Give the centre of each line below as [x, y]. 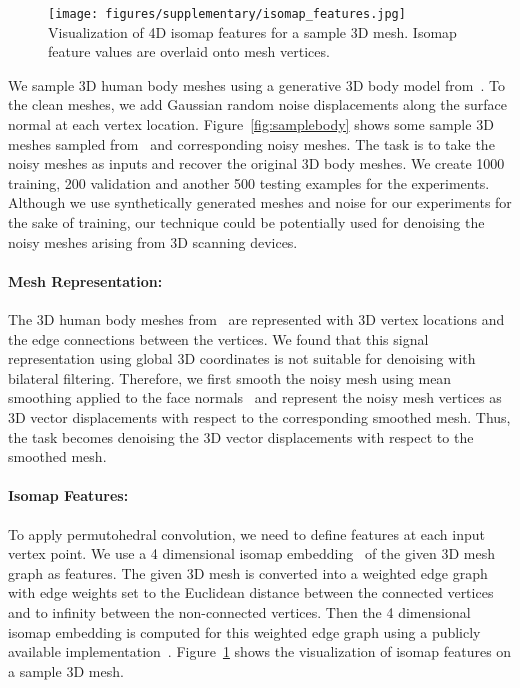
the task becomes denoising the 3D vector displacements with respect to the [241, 436]
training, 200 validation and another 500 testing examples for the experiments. [249, 182]
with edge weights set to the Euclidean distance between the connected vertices [251, 592]
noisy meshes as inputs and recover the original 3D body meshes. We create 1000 [256, 163]
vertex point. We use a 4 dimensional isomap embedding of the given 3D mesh [252, 553]
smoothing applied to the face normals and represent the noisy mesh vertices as [255, 397]
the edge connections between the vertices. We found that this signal [218, 338]
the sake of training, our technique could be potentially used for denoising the [246, 222]
